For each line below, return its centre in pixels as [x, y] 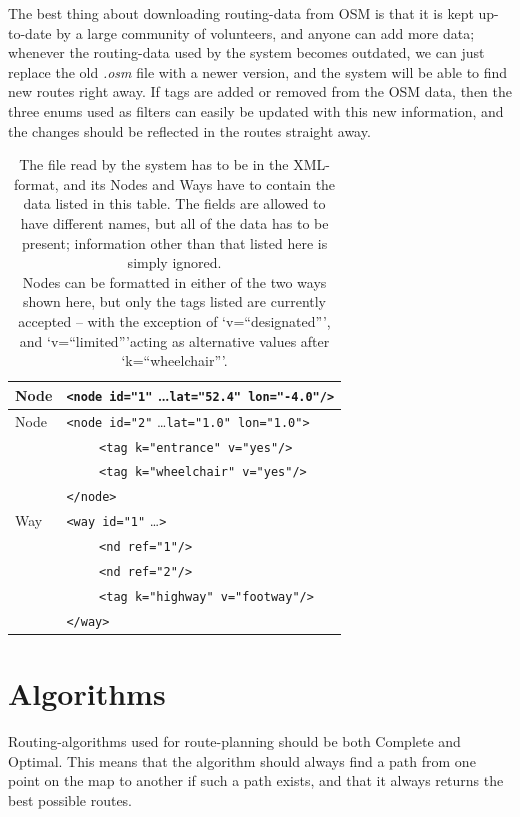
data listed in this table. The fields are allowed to [174, 203]
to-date [30, 32]
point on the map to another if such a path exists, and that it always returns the [256, 780]
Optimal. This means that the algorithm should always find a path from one [242, 760]
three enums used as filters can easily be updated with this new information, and [256, 110]
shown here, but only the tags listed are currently [175, 301]
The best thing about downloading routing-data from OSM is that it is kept [241, 13]
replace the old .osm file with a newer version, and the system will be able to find [258, 71]
